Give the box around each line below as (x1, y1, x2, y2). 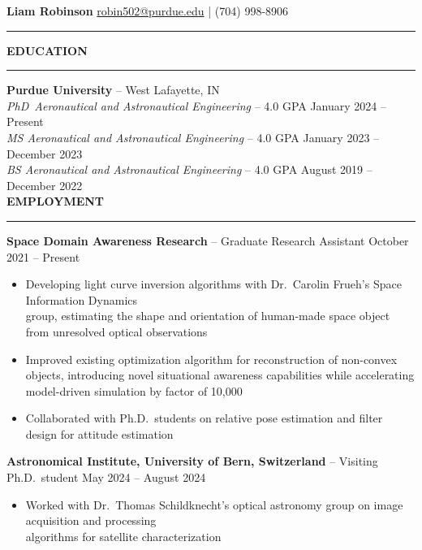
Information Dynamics (25, 291, 138, 308)
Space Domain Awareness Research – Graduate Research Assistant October (6, 232, 409, 249)
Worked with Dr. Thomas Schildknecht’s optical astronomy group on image (25, 496, 403, 513)
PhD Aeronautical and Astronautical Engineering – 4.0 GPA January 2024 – (6, 97, 386, 114)
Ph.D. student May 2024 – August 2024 (6, 469, 206, 486)
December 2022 (6, 176, 83, 193)
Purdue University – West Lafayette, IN (6, 81, 220, 98)
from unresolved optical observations (25, 323, 208, 340)
